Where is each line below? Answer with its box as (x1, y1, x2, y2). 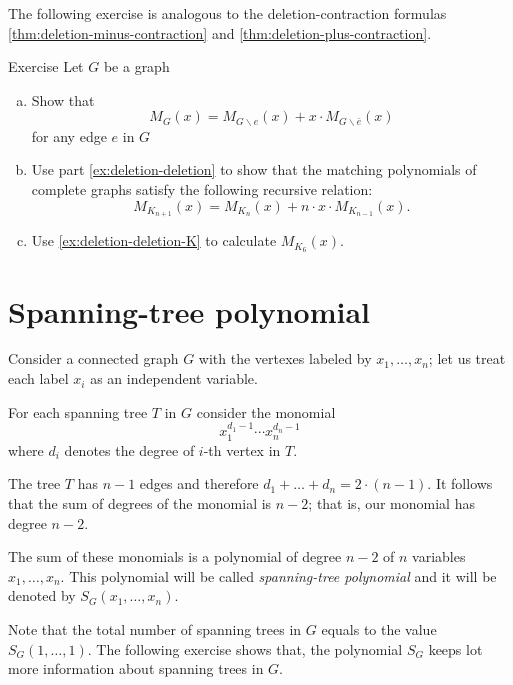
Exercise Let (8, 56, 84, 77)
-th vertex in (203, 439, 281, 460)
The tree (8, 473, 61, 494)
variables (412, 546, 466, 567)
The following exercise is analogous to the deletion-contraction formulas (8, 3, 447, 23)
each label (8, 368, 69, 389)
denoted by (8, 585, 76, 606)
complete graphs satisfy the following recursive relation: (31, 179, 373, 200)
